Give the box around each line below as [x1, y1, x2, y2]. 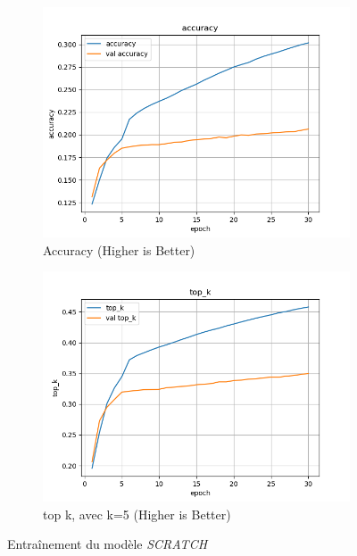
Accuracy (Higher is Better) [43, 240, 195, 259]
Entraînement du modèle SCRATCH [7, 535, 208, 553]
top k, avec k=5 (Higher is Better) [43, 504, 231, 523]
